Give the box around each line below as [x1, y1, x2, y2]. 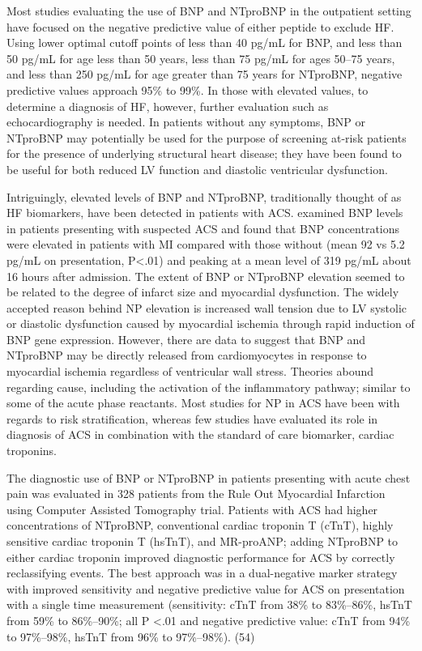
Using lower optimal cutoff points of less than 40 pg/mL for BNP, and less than [6, 34, 403, 51]
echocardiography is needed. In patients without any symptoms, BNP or [6, 113, 365, 130]
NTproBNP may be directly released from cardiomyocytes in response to [6, 347, 367, 364]
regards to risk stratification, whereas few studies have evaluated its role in [6, 410, 378, 427]
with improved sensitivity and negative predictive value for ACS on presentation [6, 580, 405, 597]
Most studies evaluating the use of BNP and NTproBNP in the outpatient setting [6, 2, 411, 19]
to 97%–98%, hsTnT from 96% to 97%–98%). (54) [6, 628, 255, 645]
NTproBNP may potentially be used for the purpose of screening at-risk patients [6, 129, 407, 146]
